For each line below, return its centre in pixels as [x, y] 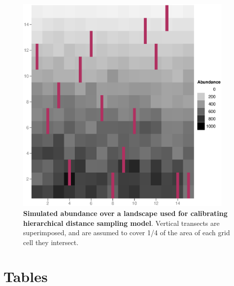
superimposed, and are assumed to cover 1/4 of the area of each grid [127, 232]
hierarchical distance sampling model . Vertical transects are [121, 223]
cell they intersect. [51, 242]
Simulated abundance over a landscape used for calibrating [125, 213]
